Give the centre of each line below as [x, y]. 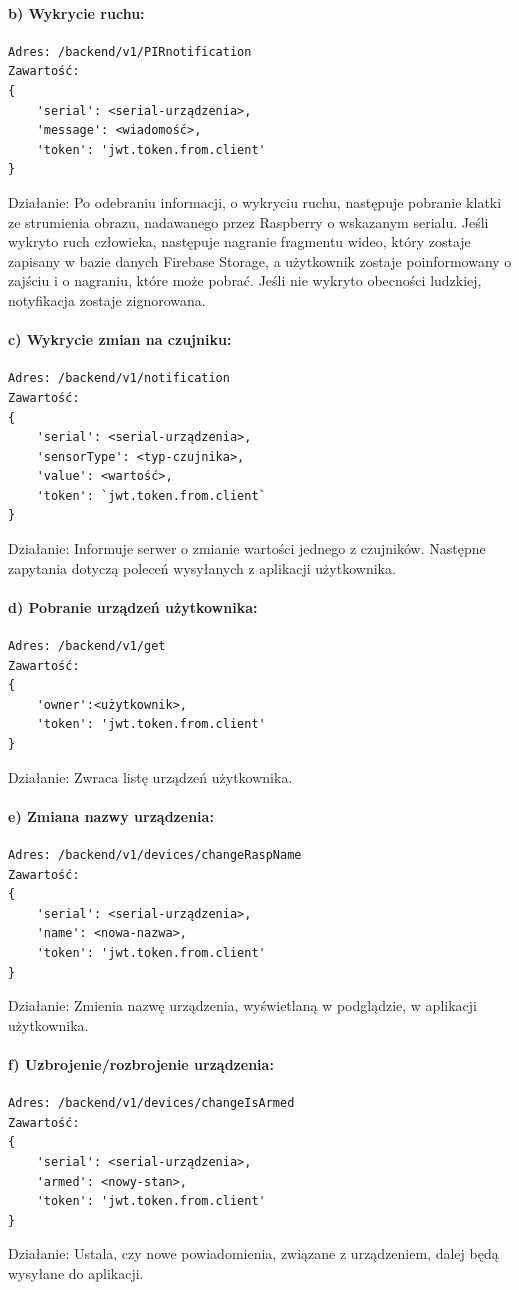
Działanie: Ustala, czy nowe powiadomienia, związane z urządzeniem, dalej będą [253, 1253]
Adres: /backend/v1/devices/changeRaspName [155, 855]
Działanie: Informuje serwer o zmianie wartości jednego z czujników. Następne [247, 548]
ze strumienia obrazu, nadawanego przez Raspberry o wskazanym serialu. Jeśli [248, 221]
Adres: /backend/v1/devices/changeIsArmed [151, 1103]
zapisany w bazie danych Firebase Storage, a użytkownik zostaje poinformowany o [260, 260]
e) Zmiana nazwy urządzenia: [111, 815]
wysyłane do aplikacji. [76, 1272]
